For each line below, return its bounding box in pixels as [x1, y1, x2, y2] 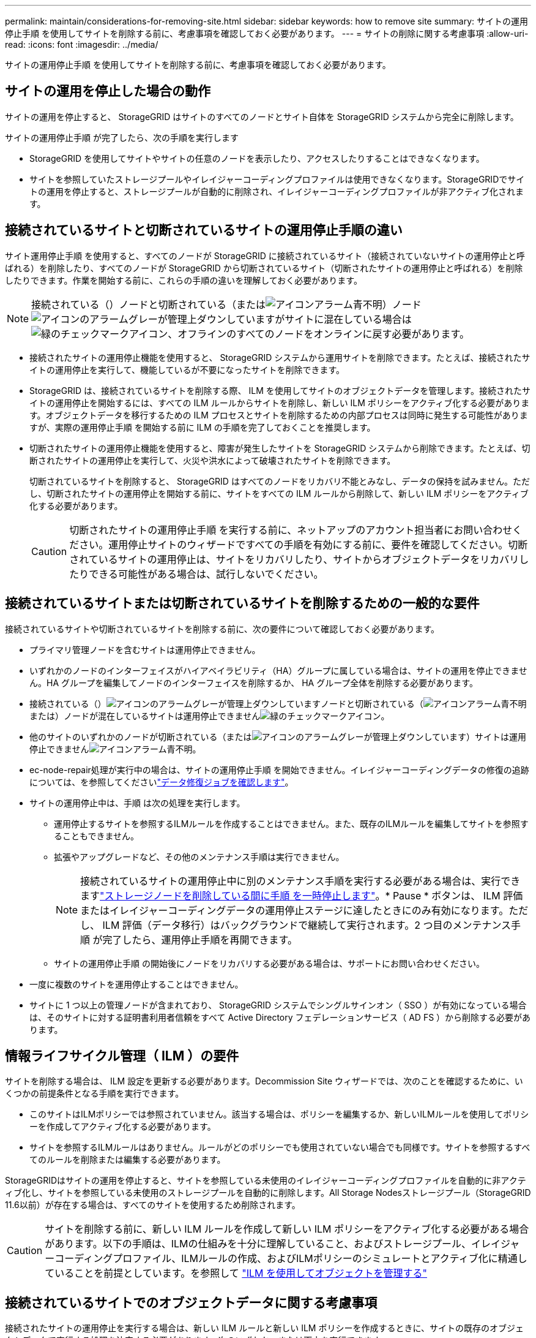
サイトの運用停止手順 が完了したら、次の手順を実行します [5, 132, 239, 143]
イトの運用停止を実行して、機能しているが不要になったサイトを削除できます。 [29, 364, 345, 375]
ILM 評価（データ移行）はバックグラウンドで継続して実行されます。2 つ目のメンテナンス [102, 918, 512, 931]
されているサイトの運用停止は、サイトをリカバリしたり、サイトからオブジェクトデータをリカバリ [69, 553, 519, 565]
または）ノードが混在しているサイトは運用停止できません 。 [29, 710, 390, 721]
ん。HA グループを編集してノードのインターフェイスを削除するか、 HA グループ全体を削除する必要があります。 [29, 677, 478, 688]
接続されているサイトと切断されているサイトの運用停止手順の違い [5, 222, 403, 238]
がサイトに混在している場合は [275, 312, 412, 325]
